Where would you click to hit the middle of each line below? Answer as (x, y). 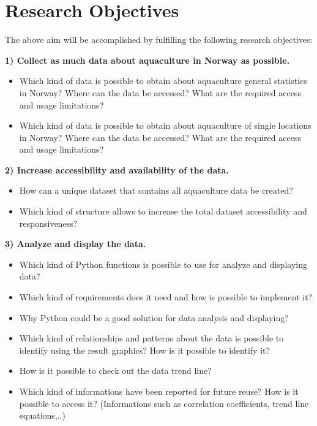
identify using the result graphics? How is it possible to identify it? (145, 350)
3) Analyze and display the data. (76, 244)
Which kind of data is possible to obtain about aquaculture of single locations (165, 125)
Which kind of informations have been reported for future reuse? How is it (159, 391)
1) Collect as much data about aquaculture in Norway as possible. (147, 60)
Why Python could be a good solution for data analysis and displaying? (154, 317)
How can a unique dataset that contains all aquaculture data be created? (156, 190)
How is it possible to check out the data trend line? (115, 371)
